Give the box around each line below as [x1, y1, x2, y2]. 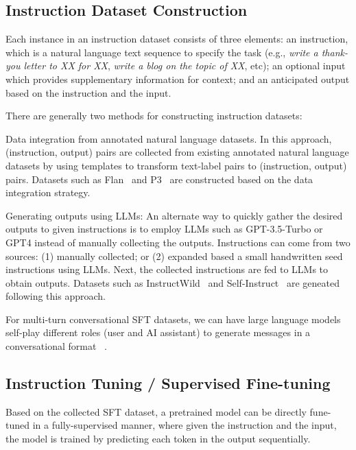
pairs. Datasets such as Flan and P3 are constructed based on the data [5, 171, 313, 186]
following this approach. [5, 289, 106, 303]
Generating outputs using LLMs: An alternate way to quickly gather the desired [5, 208, 343, 222]
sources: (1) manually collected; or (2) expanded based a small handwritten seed [5, 248, 343, 263]
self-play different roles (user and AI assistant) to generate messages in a [5, 325, 311, 340]
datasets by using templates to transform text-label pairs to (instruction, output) [5, 158, 347, 172]
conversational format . [5, 339, 107, 353]
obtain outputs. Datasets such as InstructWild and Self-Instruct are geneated [5, 275, 340, 289]
